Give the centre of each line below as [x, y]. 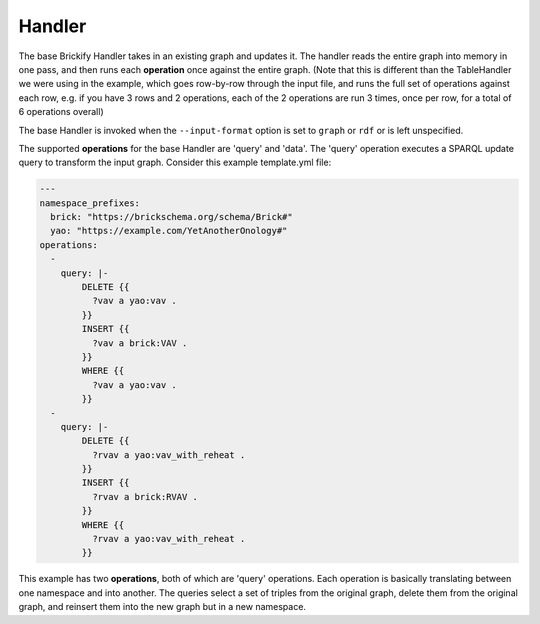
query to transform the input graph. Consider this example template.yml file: [175, 162]
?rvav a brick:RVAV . [145, 496]
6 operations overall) [61, 112]
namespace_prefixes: [89, 203]
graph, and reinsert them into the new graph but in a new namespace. [162, 607]
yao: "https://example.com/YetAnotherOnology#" [169, 231]
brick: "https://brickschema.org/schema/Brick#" [172, 217]
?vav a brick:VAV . [139, 343]
